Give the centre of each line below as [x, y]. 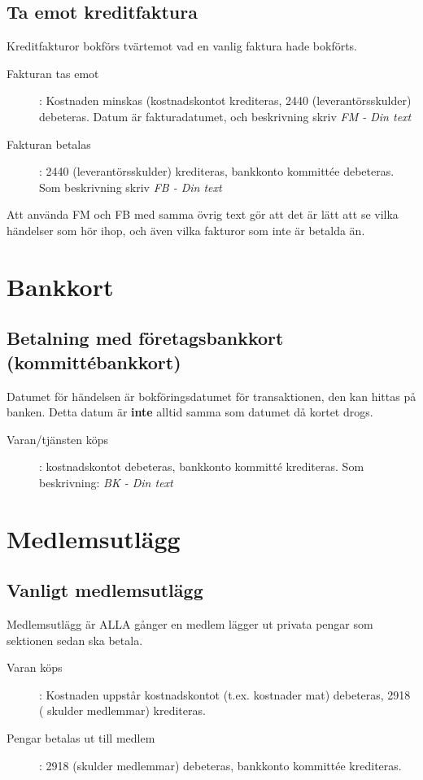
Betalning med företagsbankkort [145, 338]
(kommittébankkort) [94, 362]
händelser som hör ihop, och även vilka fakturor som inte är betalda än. [186, 230]
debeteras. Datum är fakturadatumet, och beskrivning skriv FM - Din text [225, 116]
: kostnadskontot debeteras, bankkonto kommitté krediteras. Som [202, 466]
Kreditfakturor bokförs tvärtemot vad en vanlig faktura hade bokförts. [182, 46]
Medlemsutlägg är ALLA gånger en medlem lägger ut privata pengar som [190, 624]
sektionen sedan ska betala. [75, 640]
